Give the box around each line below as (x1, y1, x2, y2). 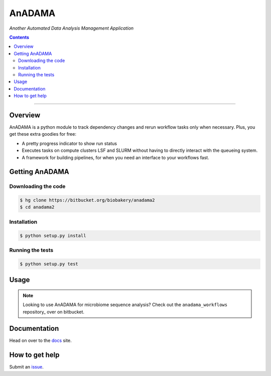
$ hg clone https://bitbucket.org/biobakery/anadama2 (20, 198, 155, 203)
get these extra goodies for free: (9, 131, 76, 137)
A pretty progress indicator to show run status (22, 140, 117, 146)
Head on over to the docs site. (9, 337, 72, 344)
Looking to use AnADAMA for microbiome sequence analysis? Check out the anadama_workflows (23, 302, 228, 308)
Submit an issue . (9, 364, 44, 370)
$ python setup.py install (20, 233, 86, 238)
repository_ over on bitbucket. (23, 309, 85, 315)
